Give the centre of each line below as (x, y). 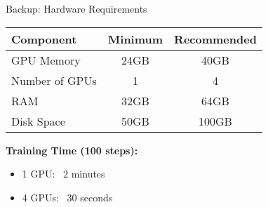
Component (44, 39)
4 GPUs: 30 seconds (67, 197)
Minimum (135, 39)
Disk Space (38, 121)
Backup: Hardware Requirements (76, 8)
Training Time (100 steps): (72, 150)
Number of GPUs (54, 80)
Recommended (215, 39)
